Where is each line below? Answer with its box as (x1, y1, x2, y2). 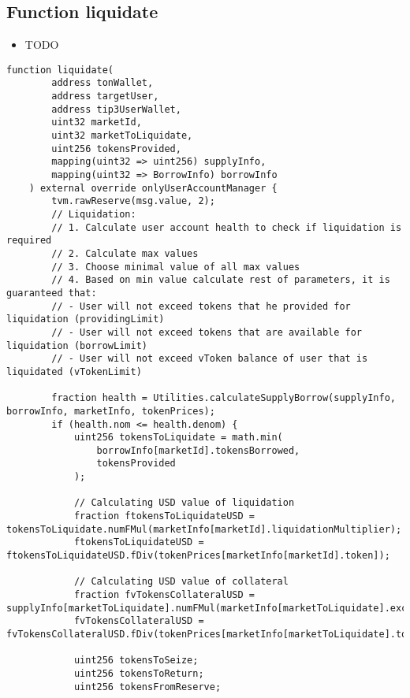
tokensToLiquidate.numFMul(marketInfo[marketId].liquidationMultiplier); (6, 523, 402, 535)
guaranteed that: (6, 287, 97, 299)
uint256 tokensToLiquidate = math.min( (73, 432, 283, 444)
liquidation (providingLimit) (6, 314, 165, 325)
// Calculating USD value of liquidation (73, 497, 295, 509)
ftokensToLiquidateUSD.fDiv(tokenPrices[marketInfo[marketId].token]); (6, 550, 390, 562)
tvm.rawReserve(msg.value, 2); (51, 195, 215, 207)
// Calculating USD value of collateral (73, 576, 289, 588)
